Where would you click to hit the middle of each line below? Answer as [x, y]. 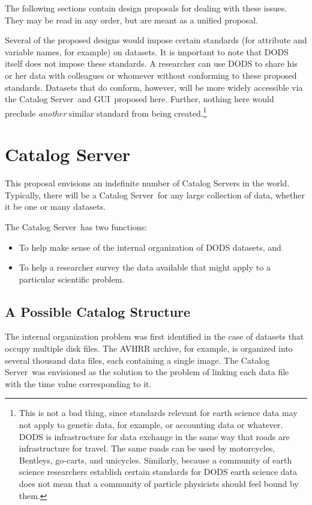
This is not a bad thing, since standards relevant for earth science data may [158, 413]
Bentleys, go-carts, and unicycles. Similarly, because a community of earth [155, 460]
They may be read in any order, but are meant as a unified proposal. [131, 20]
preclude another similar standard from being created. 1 [106, 112]
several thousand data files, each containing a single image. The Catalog [137, 360]
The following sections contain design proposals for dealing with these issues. [146, 8]
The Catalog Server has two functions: [76, 226]
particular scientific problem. [72, 279]
